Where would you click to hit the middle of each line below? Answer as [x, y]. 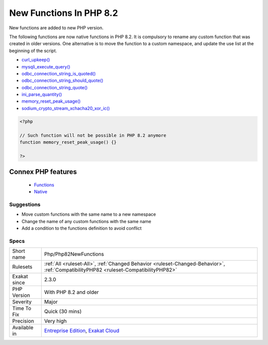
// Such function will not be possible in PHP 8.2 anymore [93, 135]
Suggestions [25, 204]
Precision [23, 321]
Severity [22, 302]
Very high [55, 321]
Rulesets [22, 267]
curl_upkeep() [36, 60]
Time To [22, 308]
